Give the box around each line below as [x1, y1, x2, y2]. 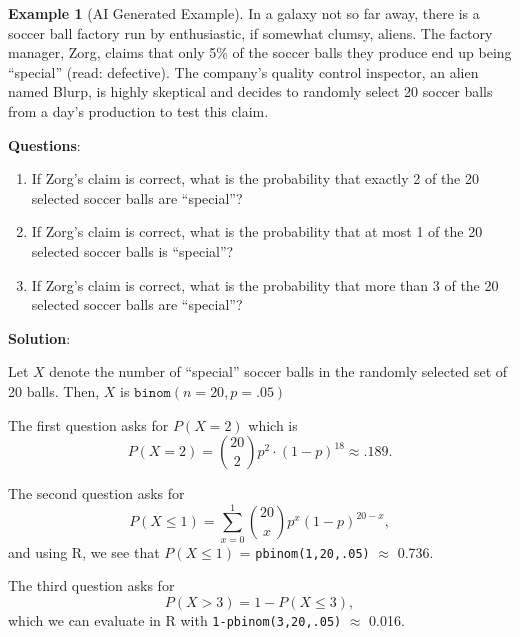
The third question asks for [8, 575, 175, 596]
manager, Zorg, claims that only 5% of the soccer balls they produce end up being [8, 42, 512, 63]
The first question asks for [8, 414, 169, 435]
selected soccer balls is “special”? [31, 240, 234, 261]
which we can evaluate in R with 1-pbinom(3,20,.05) [8, 610, 342, 631]
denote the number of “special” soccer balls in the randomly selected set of [49, 361, 508, 382]
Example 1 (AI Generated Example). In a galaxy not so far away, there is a [8, 3, 480, 23]
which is [248, 414, 298, 435]
